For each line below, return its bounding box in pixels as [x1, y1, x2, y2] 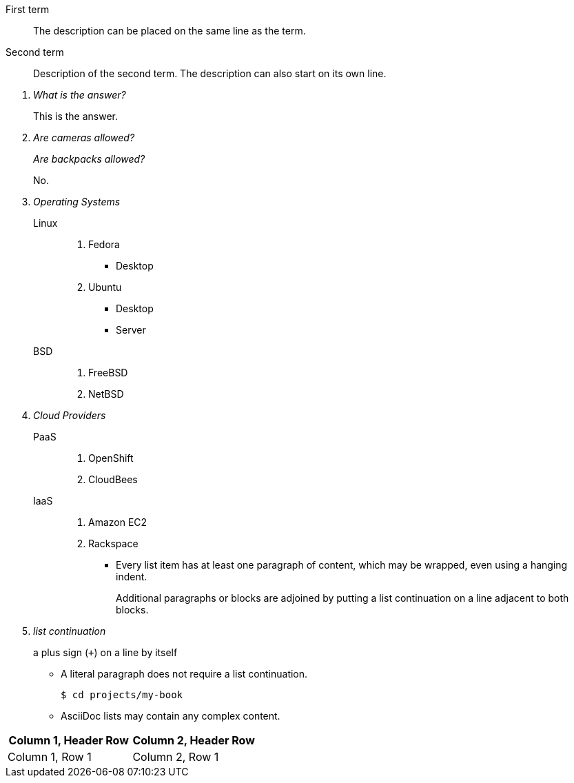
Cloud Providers [33, 409, 106, 421]
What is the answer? [33, 89, 126, 101]
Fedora [88, 238, 120, 250]
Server [116, 324, 146, 336]
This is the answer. [33, 110, 119, 122]
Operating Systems [33, 196, 121, 207]
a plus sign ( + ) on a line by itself [33, 647, 178, 658]
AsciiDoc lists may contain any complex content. [61, 710, 280, 722]
